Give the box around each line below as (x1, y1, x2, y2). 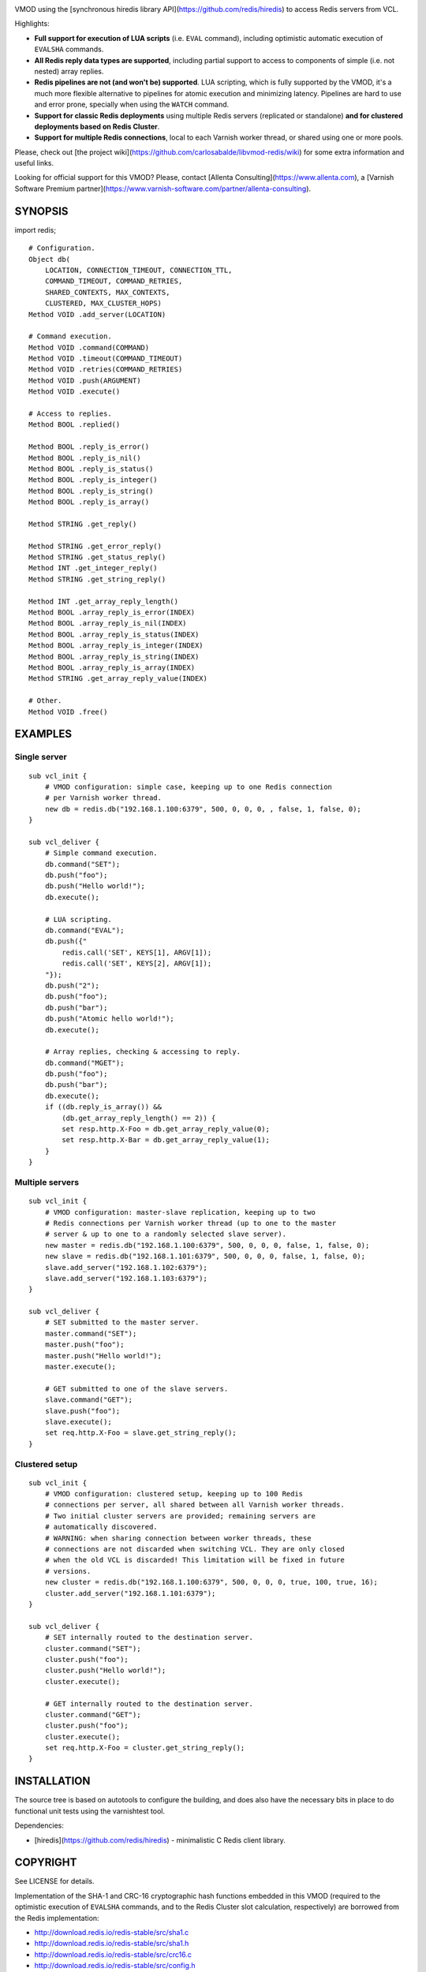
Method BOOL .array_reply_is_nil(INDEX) (28, 619, 187, 628)
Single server (14, 752, 67, 763)
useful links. (14, 159, 54, 168)
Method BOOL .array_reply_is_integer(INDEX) (28, 641, 204, 650)
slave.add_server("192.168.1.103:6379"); (44, 1274, 208, 1283)
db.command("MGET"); (44, 1058, 125, 1067)
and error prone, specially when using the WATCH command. (34, 99, 230, 110)
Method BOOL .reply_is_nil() (28, 454, 141, 462)
